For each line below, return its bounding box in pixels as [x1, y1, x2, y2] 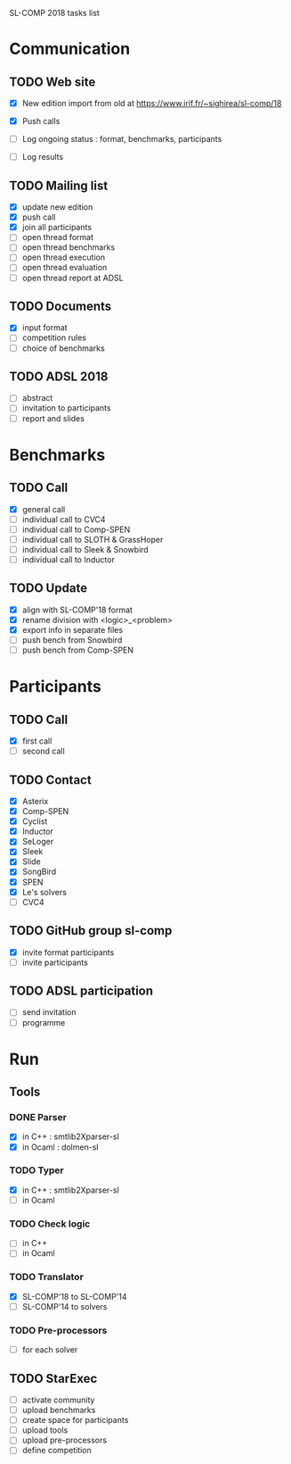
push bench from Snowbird [21, 634, 123, 645]
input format [21, 322, 69, 333]
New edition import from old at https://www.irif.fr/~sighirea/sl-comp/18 [21, 98, 282, 108]
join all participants [21, 222, 92, 233]
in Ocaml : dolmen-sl [21, 1142, 99, 1152]
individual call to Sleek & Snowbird [21, 544, 149, 554]
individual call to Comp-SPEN [21, 524, 131, 535]
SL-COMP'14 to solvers [21, 1301, 108, 1311]
